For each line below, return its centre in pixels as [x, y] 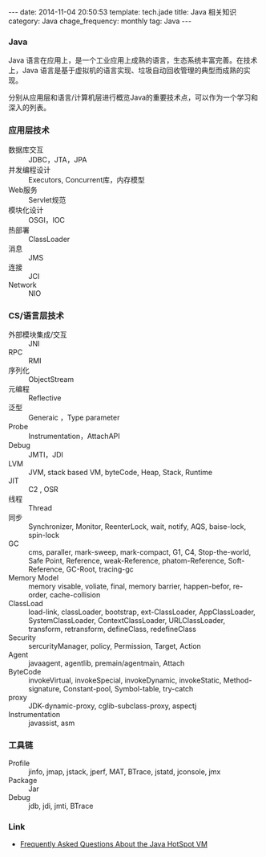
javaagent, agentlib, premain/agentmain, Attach [107, 663]
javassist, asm [52, 723]
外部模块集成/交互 [38, 334]
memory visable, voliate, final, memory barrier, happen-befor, [130, 586]
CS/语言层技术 [36, 315]
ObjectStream [51, 379]
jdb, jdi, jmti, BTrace [61, 806]
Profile [19, 763]
